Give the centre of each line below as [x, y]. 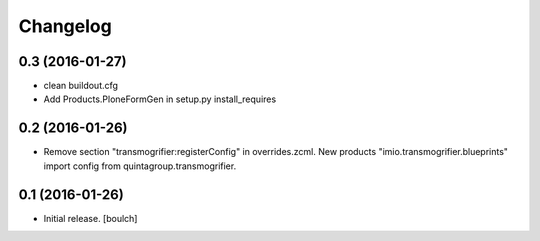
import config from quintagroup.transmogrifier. [140, 166]
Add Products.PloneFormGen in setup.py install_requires [160, 99]
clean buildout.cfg [81, 86]
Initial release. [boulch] [90, 218]
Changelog [65, 26]
